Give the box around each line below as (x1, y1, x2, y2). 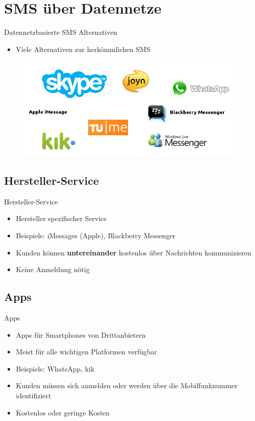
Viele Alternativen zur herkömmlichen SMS (16, 43, 150, 54)
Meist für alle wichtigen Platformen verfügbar (16, 346, 157, 357)
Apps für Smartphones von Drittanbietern (16, 329, 146, 340)
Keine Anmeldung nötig (16, 264, 90, 275)
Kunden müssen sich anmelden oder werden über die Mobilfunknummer (16, 380, 238, 391)
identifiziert (16, 390, 51, 401)
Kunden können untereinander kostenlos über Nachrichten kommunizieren (16, 247, 251, 257)
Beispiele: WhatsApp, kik (16, 363, 95, 374)
